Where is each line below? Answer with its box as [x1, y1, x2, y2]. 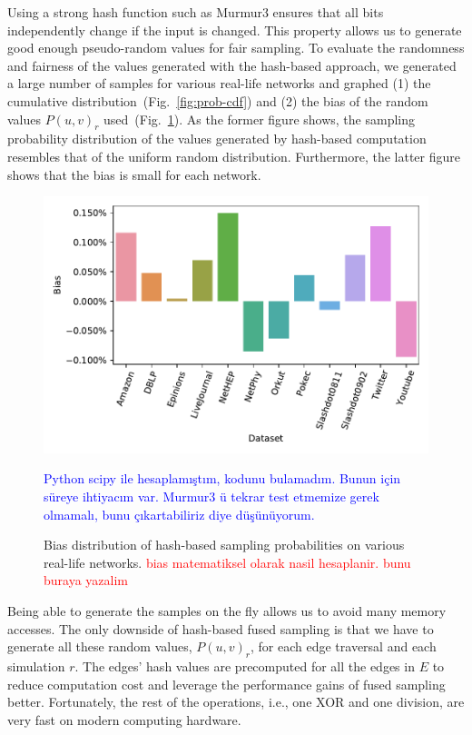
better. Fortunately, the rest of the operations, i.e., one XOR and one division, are [7, 692, 465, 711]
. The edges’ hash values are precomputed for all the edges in [74, 656, 415, 675]
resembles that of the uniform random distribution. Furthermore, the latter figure [7, 146, 460, 165]
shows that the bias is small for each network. [7, 164, 261, 184]
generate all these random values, [7, 637, 192, 656]
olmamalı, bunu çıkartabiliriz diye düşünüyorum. [44, 504, 315, 523]
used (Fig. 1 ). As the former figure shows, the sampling [103, 109, 415, 128]
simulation [7, 656, 65, 675]
